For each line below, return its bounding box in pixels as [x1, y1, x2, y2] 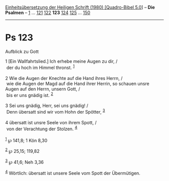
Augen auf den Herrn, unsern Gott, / [5, 85, 80, 92]
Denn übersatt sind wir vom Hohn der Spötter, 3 [6, 108, 106, 115]
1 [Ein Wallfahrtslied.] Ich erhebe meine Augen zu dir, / [5, 58, 118, 64]
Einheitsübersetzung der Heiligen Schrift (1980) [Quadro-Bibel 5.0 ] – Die [5, 5, 155, 10]
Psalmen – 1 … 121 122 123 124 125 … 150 [5, 10, 91, 16]
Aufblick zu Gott [5, 48, 39, 54]
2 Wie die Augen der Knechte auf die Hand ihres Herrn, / [5, 75, 123, 81]
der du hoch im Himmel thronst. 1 [6, 63, 75, 70]
